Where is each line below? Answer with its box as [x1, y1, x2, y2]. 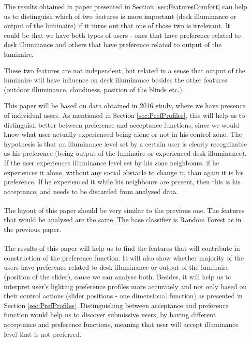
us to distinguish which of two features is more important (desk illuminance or [4, 11, 236, 21]
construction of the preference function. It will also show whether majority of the [4, 252, 244, 262]
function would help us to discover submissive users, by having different [4, 309, 216, 320]
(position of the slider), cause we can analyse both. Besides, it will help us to [4, 272, 232, 282]
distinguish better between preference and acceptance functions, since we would [4, 119, 239, 130]
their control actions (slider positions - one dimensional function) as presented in [4, 291, 243, 301]
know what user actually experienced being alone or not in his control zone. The [4, 129, 242, 139]
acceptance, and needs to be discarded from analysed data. [4, 186, 178, 196]
